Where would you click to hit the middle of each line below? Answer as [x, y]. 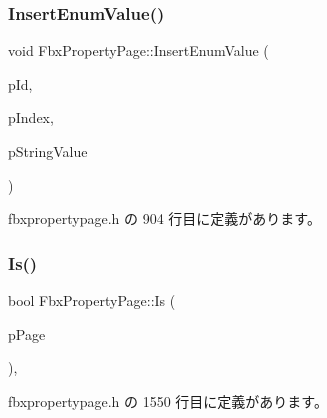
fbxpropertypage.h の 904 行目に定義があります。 [164, 218]
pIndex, [31, 117]
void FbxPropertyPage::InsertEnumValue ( [138, 50]
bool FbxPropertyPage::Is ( [92, 300]
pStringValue [48, 151]
